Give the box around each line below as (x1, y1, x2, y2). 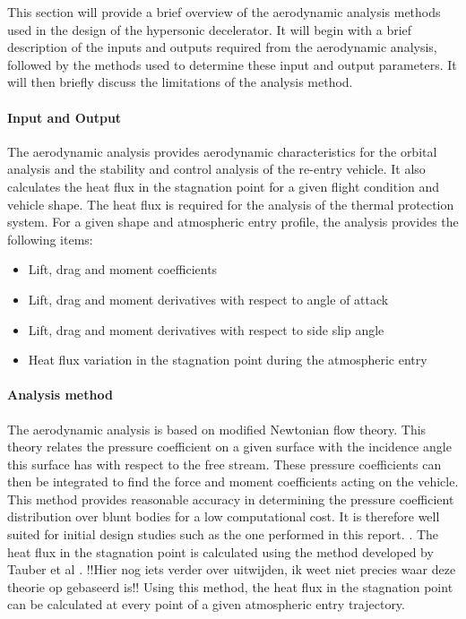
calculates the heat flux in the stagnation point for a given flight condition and (7, 176, 440, 195)
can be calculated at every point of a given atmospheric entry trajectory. (7, 595, 405, 614)
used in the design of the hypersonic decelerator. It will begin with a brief (7, 20, 412, 39)
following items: (7, 229, 93, 248)
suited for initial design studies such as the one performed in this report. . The (7, 525, 439, 544)
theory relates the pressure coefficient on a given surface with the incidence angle (7, 437, 452, 456)
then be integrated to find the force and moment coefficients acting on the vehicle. (7, 472, 459, 491)
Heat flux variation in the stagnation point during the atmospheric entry (28, 350, 427, 369)
